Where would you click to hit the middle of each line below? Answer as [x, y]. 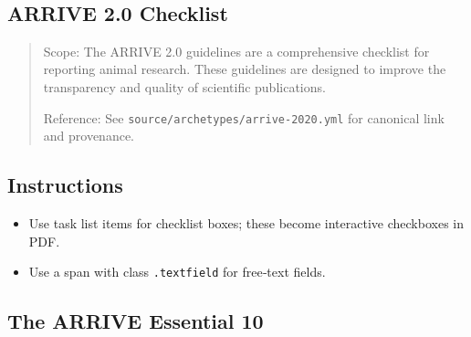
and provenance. [89, 136]
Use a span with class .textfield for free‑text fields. [177, 272]
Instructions [65, 185]
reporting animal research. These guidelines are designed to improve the [245, 69]
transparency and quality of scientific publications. [184, 86]
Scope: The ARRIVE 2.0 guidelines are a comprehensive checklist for [236, 51]
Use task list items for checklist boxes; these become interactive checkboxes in [246, 223]
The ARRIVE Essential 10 [136, 321]
